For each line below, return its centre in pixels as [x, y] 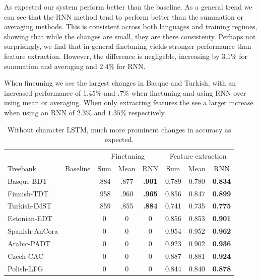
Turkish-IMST [30, 206]
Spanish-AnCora [33, 231]
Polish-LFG [25, 268]
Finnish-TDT [28, 193]
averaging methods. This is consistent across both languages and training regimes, [131, 26]
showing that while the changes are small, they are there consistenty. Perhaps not [130, 36]
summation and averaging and [51, 66]
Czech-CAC [26, 256]
